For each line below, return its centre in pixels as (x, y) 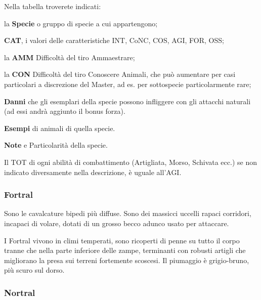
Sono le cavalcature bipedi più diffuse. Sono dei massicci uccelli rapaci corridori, (128, 213)
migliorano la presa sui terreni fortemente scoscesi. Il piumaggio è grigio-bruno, (127, 260)
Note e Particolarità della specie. (56, 145)
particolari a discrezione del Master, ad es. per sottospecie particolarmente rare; (128, 84)
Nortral (20, 292)
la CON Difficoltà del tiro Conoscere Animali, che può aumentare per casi (120, 74)
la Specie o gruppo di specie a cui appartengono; (81, 23)
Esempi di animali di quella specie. (60, 128)
